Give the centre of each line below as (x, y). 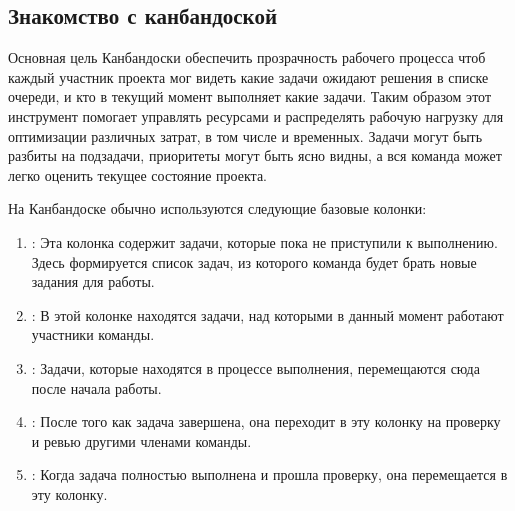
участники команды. (93, 334)
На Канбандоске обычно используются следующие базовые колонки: (217, 208)
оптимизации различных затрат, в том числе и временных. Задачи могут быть (245, 135)
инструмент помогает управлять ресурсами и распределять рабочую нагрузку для (256, 115)
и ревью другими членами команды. (141, 440)
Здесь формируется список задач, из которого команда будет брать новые (254, 261)
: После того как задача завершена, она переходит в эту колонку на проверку (266, 421)
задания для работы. (93, 281)
